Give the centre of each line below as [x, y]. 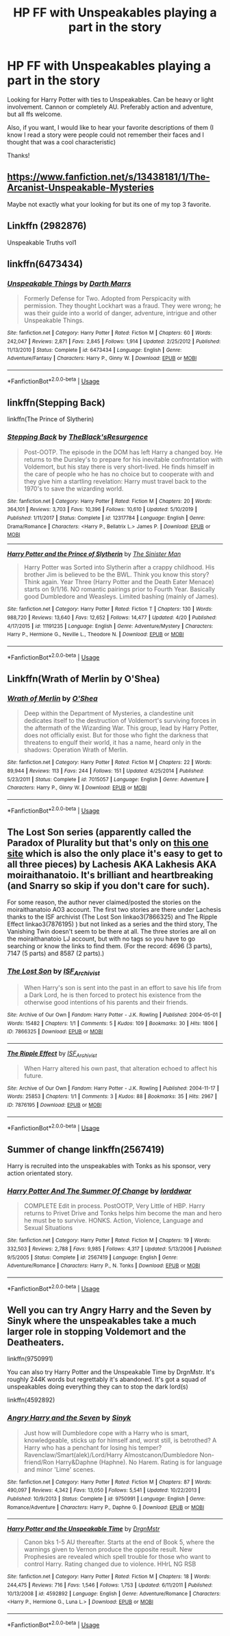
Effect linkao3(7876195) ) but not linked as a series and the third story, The [112, 924]
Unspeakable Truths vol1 [42, 243]
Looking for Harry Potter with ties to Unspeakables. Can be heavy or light [111, 99]
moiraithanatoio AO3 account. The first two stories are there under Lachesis [114, 910]
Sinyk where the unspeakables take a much [102, 1321]
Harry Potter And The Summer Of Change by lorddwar [99, 1191]
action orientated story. [40, 1174]
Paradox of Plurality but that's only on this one [108, 843]
